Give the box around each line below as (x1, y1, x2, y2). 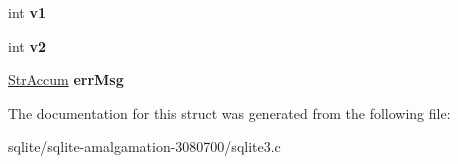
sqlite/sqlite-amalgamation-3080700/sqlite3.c (8, 136, 281, 157)
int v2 (8, 35, 46, 56)
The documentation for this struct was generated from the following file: (8, 102, 451, 123)
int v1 (8, 2, 46, 22)
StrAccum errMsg (8, 69, 124, 90)
